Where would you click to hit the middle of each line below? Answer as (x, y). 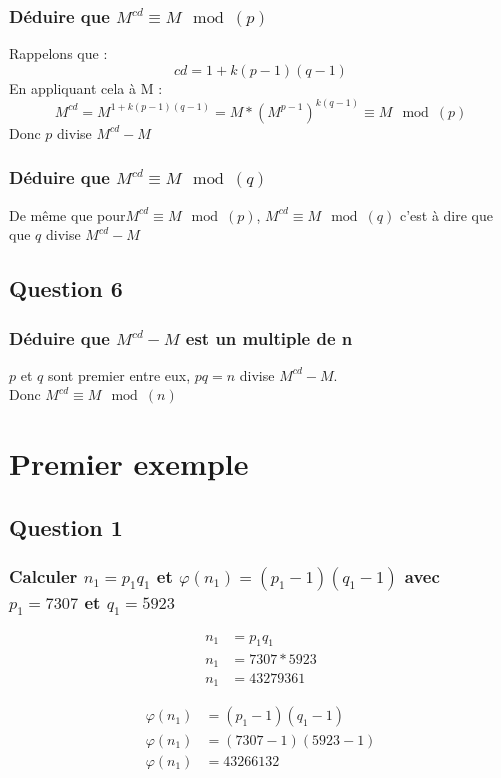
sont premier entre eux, (119, 374)
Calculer (43, 576)
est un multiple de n (269, 337)
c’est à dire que (446, 214)
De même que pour (67, 214)
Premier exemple (129, 463)
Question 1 (66, 526)
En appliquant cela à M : (86, 87)
